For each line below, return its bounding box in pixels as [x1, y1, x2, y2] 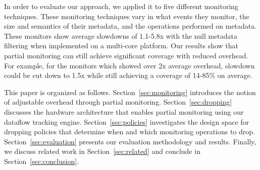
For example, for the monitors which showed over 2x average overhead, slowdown [4, 60, 255, 70]
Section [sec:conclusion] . [4, 155, 79, 166]
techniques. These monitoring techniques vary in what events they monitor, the [4, 11, 249, 21]
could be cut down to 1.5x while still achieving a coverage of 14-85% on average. [4, 70, 252, 80]
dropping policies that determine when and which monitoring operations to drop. [4, 126, 255, 137]
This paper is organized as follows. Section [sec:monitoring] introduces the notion [4, 87, 256, 97]
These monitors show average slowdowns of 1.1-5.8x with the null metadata [4, 30, 238, 41]
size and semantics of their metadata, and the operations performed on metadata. [4, 21, 257, 31]
